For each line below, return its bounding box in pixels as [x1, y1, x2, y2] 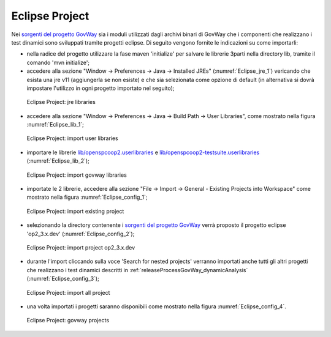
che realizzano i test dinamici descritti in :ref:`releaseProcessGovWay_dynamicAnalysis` [26, 266, 248, 273]
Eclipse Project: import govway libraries [26, 171, 127, 179]
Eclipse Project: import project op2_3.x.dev [26, 243, 135, 251]
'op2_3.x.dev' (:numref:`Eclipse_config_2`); [26, 230, 135, 237]
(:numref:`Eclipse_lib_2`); [26, 157, 90, 165]
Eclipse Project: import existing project [26, 207, 124, 215]
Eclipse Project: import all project [26, 289, 110, 296]
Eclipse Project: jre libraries [26, 98, 96, 106]
